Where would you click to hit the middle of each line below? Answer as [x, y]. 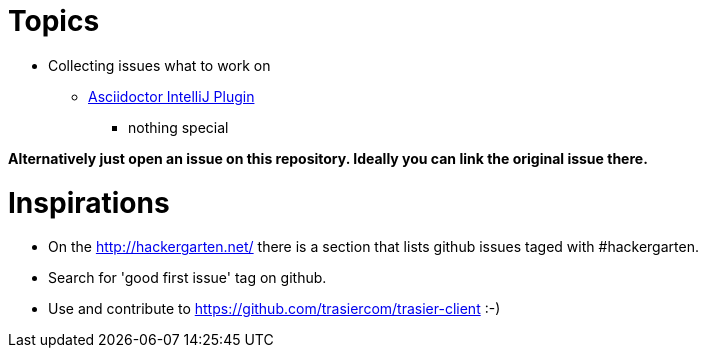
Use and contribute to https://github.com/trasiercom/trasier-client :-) [274, 309]
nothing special [178, 127]
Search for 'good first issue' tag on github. [187, 278]
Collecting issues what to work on [159, 65]
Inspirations [89, 202]
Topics [54, 21]
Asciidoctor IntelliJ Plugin [171, 96]
